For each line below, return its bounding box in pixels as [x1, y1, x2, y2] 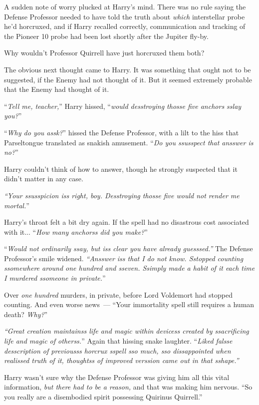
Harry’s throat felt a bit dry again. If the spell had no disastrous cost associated [4, 217, 249, 227]
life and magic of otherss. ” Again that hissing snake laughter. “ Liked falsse [4, 336, 233, 346]
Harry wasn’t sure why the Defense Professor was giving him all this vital [4, 372, 230, 382]
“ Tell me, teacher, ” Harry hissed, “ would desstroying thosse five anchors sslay [4, 100, 242, 111]
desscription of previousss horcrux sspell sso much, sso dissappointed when [4, 345, 231, 356]
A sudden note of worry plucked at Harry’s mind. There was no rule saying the [4, 1, 246, 11]
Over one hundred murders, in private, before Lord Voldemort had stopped [4, 289, 233, 300]
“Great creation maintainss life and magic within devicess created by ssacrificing [4, 326, 249, 336]
